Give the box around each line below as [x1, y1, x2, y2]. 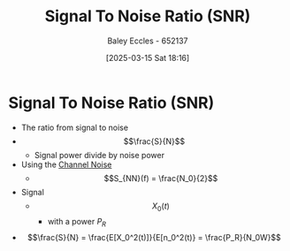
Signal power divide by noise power [34, 149, 165, 160]
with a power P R [47, 217, 107, 229]
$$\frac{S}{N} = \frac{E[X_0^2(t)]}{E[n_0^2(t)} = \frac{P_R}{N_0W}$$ [27, 232, 281, 243]
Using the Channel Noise [20, 159, 112, 170]
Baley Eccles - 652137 [107, 35, 188, 46]
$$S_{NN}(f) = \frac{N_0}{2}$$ [103, 172, 218, 183]
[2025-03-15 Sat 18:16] [105, 52, 190, 63]
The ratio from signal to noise [20, 122, 129, 133]
